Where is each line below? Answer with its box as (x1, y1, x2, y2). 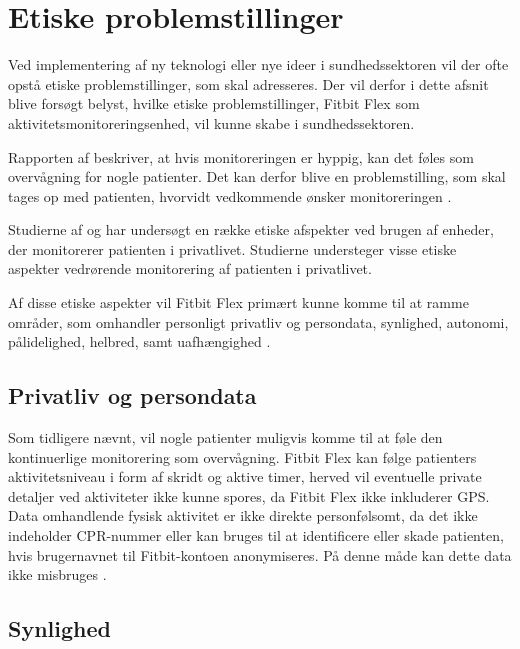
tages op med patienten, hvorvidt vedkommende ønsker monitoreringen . (8, 185, 452, 206)
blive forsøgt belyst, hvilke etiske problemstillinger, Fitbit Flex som (8, 93, 420, 114)
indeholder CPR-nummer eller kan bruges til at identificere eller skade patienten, (8, 525, 504, 546)
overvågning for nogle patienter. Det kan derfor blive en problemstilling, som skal (8, 166, 506, 187)
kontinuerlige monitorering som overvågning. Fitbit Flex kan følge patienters (8, 446, 477, 467)
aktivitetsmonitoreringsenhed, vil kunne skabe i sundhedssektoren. (8, 112, 415, 133)
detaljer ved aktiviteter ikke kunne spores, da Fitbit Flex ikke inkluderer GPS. (8, 485, 490, 506)
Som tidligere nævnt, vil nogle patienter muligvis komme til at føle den (8, 427, 443, 448)
